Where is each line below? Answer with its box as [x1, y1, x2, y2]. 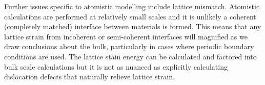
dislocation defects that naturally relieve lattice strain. [4, 71, 175, 82]
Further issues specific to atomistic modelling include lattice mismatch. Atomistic [4, 1, 260, 11]
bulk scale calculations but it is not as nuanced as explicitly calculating [4, 61, 228, 72]
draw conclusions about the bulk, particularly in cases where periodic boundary [4, 41, 254, 52]
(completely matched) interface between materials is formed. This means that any [4, 21, 261, 32]
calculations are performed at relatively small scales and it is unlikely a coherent [4, 11, 256, 22]
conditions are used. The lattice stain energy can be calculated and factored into [4, 51, 257, 61]
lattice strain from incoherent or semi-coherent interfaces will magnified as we [4, 31, 248, 41]
